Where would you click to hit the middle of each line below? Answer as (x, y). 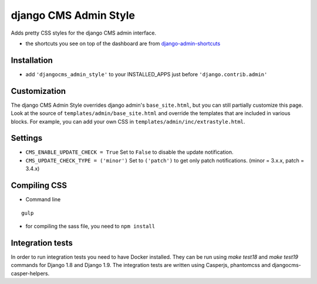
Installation (32, 60)
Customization (38, 91)
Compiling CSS (39, 186)
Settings (27, 138)
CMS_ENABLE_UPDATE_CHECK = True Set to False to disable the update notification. (130, 152)
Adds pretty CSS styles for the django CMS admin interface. (84, 33)
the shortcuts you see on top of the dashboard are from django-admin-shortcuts (123, 43)
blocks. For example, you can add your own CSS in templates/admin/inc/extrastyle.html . (128, 121)
